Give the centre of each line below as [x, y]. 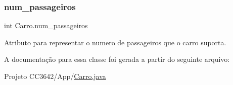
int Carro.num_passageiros [46, 25]
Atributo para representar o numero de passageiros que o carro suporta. [115, 42]
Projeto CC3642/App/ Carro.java [55, 76]
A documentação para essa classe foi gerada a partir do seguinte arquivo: [117, 59]
